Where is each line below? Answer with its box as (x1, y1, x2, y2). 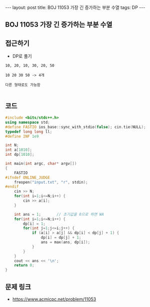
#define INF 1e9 (5, 134, 39, 139)
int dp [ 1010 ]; (5, 152, 35, 157)
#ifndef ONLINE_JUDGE (5, 175, 50, 180)
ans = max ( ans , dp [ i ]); (40, 240, 91, 245)
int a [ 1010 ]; (5, 147, 32, 153)
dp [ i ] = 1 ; (23, 221, 46, 226)
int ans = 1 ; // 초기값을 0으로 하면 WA (14, 212, 104, 217)
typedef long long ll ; (5, 129, 52, 134)
